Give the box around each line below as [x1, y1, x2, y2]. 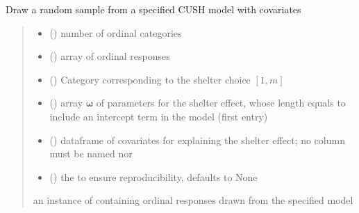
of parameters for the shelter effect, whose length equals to [96, 95, 346, 110]
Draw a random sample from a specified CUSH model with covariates [6, 2, 301, 16]
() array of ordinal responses [49, 49, 170, 63]
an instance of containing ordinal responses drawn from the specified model [33, 193, 353, 207]
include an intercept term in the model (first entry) [49, 109, 268, 123]
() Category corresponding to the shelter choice [49, 72, 251, 86]
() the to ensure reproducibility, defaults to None [49, 169, 258, 184]
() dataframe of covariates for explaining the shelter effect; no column [49, 132, 345, 147]
